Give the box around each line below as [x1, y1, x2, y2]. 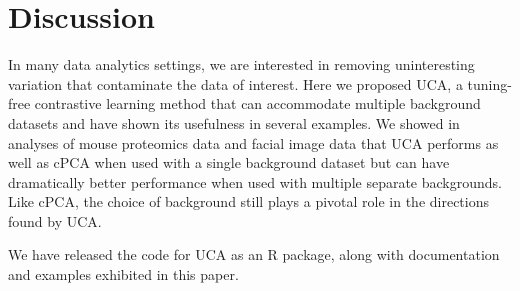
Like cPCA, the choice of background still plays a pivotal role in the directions [8, 191, 490, 212]
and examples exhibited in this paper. [8, 264, 239, 285]
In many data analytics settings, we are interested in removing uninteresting [8, 54, 475, 75]
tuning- [467, 73, 512, 94]
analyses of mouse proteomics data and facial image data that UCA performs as [8, 132, 499, 153]
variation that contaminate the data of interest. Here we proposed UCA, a [8, 73, 463, 94]
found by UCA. [8, 210, 102, 231]
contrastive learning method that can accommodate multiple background [34, 93, 481, 114]
